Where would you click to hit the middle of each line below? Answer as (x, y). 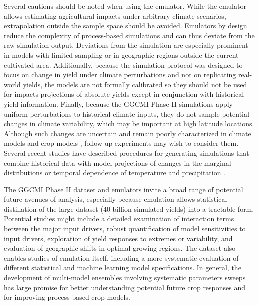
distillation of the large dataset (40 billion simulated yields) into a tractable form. (129, 208)
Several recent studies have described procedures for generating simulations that (127, 152)
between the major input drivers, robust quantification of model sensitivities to (125, 228)
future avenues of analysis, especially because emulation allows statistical (116, 199)
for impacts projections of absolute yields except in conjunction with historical (124, 94)
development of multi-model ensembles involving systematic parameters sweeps (125, 277)
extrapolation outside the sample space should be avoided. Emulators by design (126, 26)
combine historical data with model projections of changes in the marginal (118, 162)
